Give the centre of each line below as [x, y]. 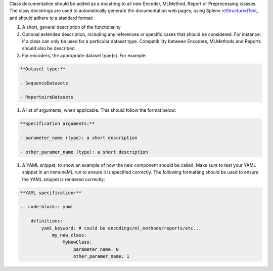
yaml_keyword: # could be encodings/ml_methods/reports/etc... [121, 228]
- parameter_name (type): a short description [79, 138]
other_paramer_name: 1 [102, 256]
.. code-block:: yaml [47, 207]
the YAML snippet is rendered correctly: [64, 179]
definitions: [47, 221]
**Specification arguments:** [57, 124]
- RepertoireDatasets [47, 97]
